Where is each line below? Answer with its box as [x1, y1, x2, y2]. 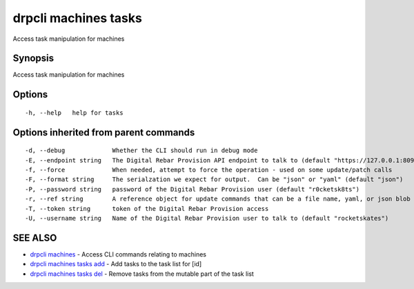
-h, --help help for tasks [25, 109, 124, 117]
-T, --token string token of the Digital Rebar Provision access [25, 205, 269, 212]
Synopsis [12, 53, 55, 64]
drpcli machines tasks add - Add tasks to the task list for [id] [30, 260, 202, 268]
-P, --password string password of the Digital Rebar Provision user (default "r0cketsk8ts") [25, 185, 360, 193]
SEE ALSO [12, 232, 57, 243]
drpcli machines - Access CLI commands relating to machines [30, 250, 207, 259]
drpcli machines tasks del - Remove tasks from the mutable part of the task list [30, 270, 255, 278]
